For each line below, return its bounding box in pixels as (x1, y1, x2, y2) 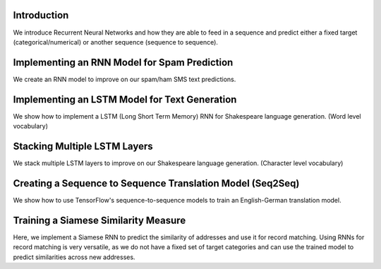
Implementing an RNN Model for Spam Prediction (13, 56, 234, 68)
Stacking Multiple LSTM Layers (13, 140, 153, 152)
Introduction (13, 9, 69, 21)
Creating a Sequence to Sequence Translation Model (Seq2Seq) (13, 177, 300, 189)
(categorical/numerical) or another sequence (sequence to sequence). (13, 37, 219, 46)
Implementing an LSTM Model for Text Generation (13, 93, 237, 105)
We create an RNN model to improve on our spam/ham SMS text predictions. (13, 75, 236, 83)
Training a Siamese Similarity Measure (13, 214, 186, 226)
